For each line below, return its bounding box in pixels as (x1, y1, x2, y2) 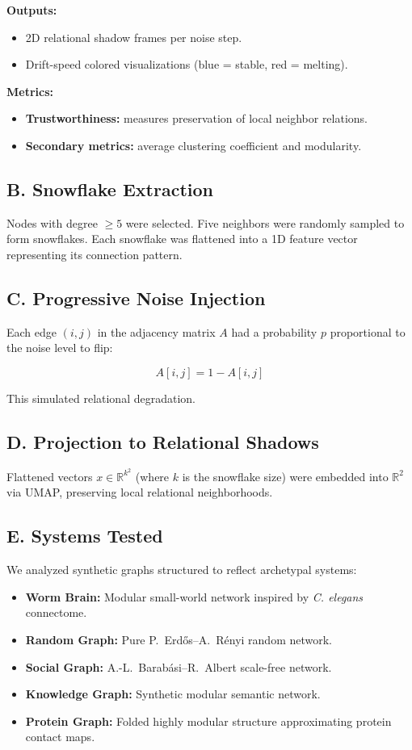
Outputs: (6, 2, 57, 18)
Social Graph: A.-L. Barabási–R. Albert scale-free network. (25, 658, 332, 675)
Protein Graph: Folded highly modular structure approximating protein (25, 712, 392, 729)
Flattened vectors (6, 467, 93, 484)
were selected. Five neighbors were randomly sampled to (125, 214, 405, 231)
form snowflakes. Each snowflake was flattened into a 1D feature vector (6, 230, 358, 247)
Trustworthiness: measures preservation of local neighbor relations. (25, 110, 368, 127)
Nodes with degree (6, 214, 98, 231)
